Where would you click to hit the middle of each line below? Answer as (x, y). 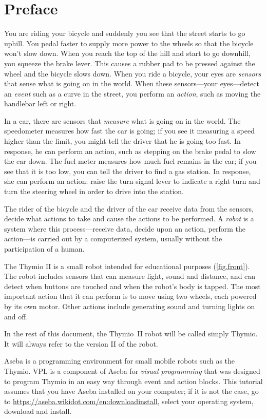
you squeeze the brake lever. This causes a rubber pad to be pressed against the (130, 63)
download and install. (38, 411)
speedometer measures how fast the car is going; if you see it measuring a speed (129, 131)
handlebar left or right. (40, 103)
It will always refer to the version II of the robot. (81, 343)
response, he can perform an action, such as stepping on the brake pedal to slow (130, 151)
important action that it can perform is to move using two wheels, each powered (130, 296)
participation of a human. (44, 249)
